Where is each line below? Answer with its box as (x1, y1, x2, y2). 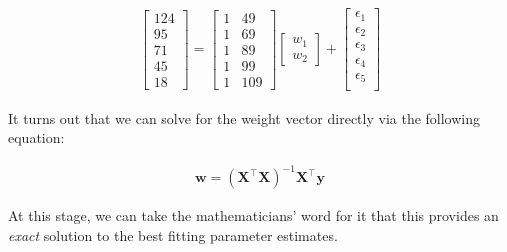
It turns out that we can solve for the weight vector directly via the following (8, 107, 481, 128)
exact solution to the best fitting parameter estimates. (8, 224, 338, 245)
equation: (8, 127, 65, 148)
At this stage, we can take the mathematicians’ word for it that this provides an (8, 205, 499, 226)
